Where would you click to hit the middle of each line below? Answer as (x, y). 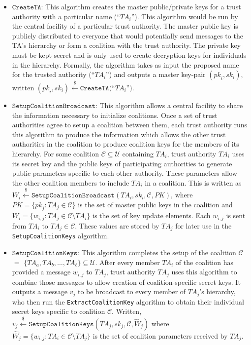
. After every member (127, 262)
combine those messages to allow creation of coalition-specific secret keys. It (126, 282)
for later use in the (204, 225)
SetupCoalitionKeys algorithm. (61, 236)
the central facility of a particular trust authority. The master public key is (125, 26)
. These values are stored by (117, 225)
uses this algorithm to (204, 272)
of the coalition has (204, 262)
